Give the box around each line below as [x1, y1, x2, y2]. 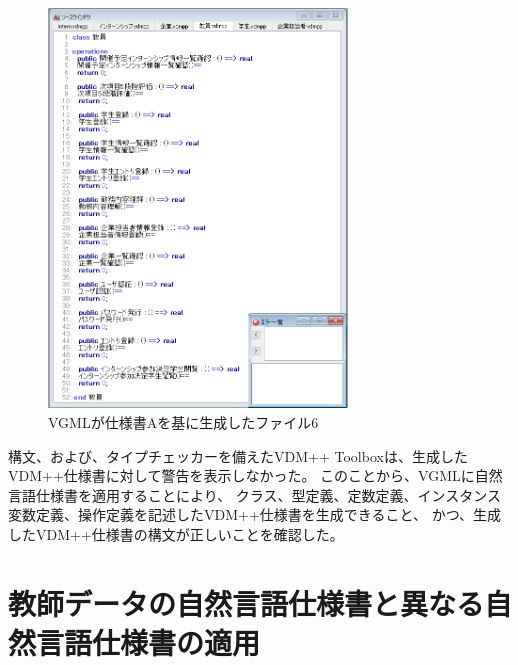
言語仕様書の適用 [36, 621, 261, 662]
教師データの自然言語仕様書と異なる [8, 582, 485, 623]
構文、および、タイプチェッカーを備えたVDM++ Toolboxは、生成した [8, 445, 468, 466]
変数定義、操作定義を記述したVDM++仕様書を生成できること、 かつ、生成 [8, 504, 502, 525]
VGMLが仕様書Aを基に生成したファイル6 [48, 411, 319, 432]
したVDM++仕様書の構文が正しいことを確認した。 [8, 523, 344, 544]
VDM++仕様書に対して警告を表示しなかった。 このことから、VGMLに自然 [8, 465, 503, 486]
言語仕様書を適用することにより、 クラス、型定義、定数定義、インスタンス [8, 484, 501, 505]
